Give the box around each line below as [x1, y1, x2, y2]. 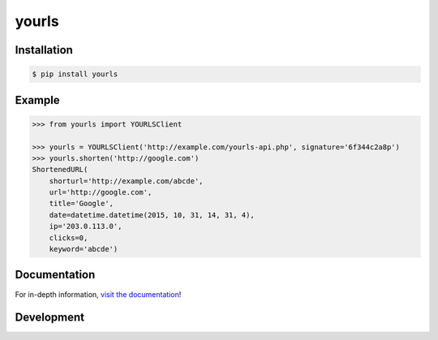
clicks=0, [49, 233, 88, 243]
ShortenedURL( [32, 165, 88, 174]
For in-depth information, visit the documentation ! [15, 289, 182, 299]
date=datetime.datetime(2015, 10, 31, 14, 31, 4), [49, 210, 255, 219]
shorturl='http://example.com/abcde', [49, 176, 204, 186]
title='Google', [49, 199, 114, 209]
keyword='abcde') [49, 244, 118, 254]
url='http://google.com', [49, 187, 152, 197]
